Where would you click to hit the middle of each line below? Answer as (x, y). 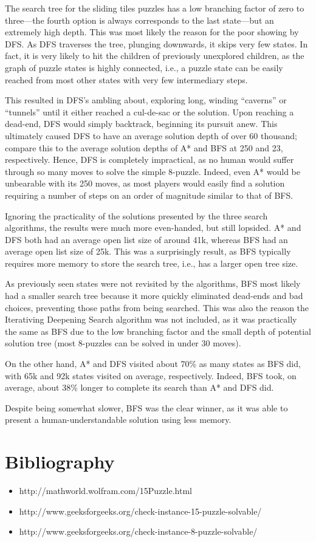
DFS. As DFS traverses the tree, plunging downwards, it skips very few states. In (156, 43)
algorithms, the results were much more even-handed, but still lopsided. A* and (153, 228)
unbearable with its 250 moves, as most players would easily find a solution (145, 183)
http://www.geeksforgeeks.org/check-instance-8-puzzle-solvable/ (138, 531)
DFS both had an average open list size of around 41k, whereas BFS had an (146, 239)
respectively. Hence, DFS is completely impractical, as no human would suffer (149, 160)
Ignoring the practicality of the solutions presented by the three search (136, 215)
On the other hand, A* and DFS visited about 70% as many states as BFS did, (153, 364)
